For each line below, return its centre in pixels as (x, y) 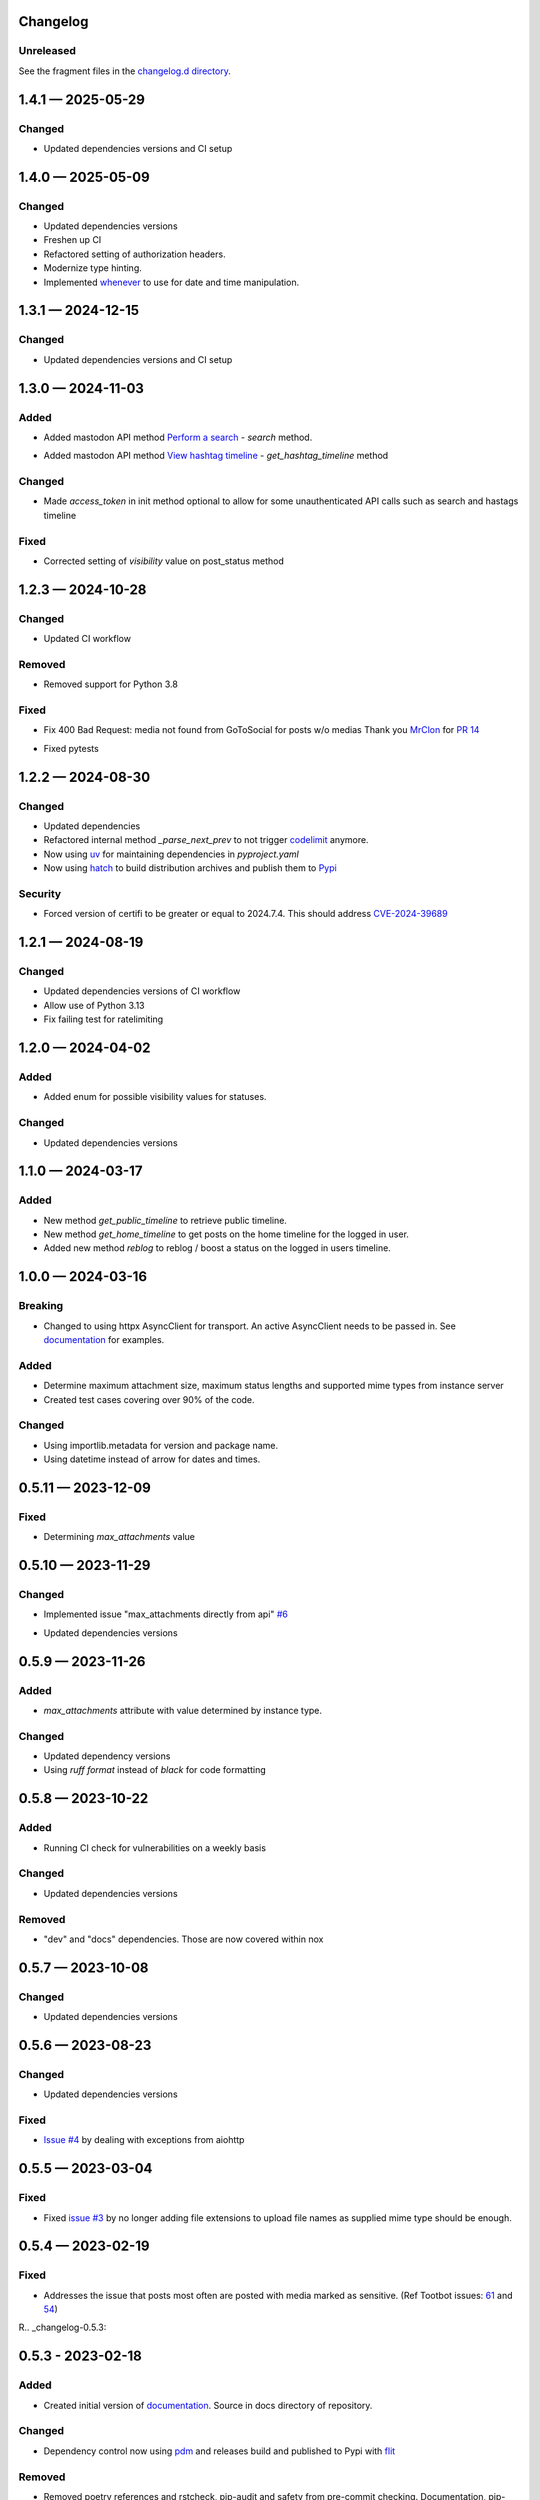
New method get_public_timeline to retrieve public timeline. (165, 1220)
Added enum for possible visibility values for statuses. (155, 1097)
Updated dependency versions (107, 1756)
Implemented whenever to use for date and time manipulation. (171, 282)
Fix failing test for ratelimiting (103, 1019)
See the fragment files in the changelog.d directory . (125, 71)
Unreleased (47, 51)
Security (40, 893)
